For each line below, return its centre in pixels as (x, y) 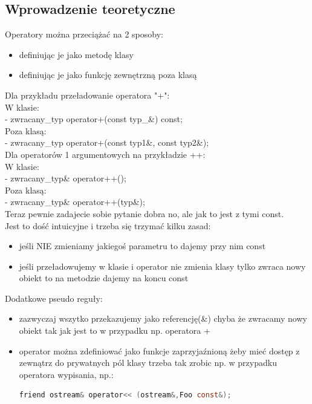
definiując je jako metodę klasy (76, 54)
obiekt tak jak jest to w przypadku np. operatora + (115, 331)
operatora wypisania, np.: (66, 374)
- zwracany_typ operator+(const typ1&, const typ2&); (107, 142)
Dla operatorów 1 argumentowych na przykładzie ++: (105, 154)
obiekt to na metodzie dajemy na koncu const (104, 278)
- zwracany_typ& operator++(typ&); (75, 202)
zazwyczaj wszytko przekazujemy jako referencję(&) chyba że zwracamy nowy (163, 318)
